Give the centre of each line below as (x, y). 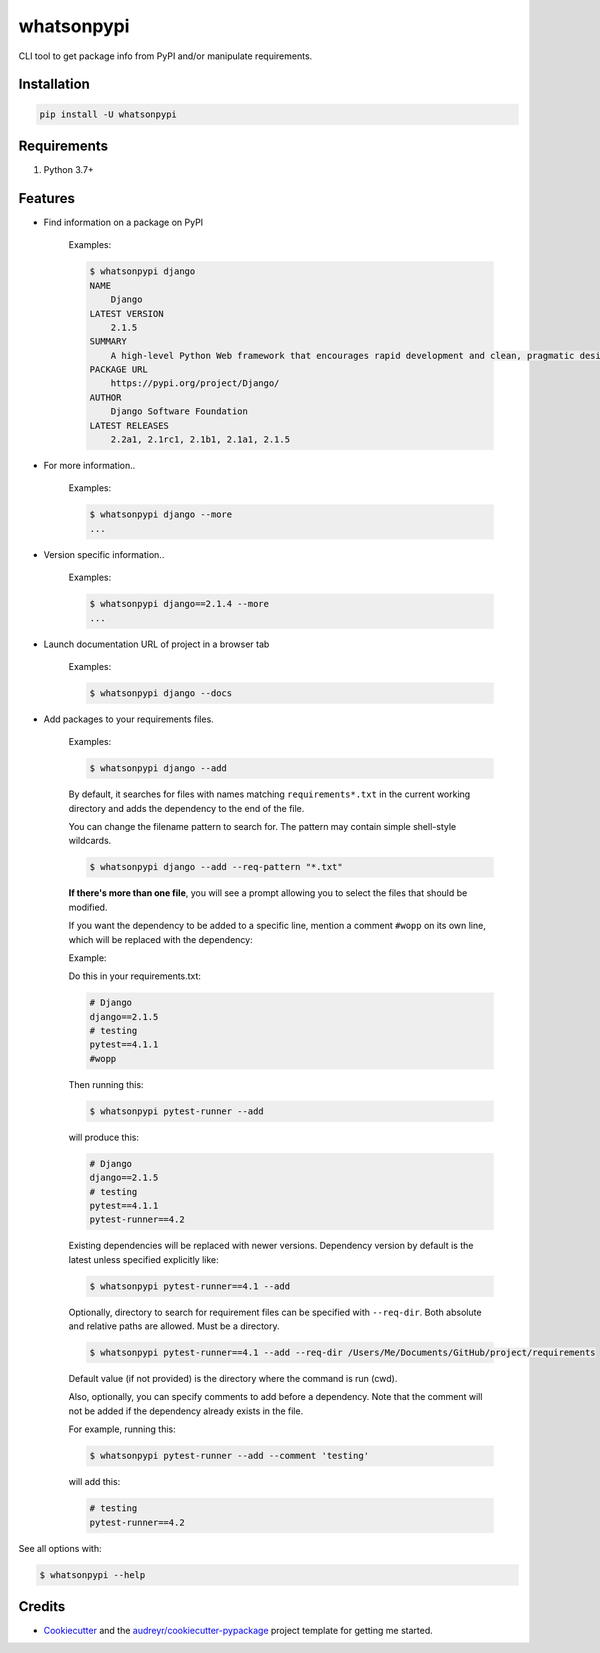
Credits (42, 1606)
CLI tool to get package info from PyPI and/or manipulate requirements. (165, 56)
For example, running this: (122, 1429)
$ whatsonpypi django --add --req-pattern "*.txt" (216, 867)
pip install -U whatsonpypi (108, 114)
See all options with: (60, 1548)
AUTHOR (105, 397)
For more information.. (89, 465)
